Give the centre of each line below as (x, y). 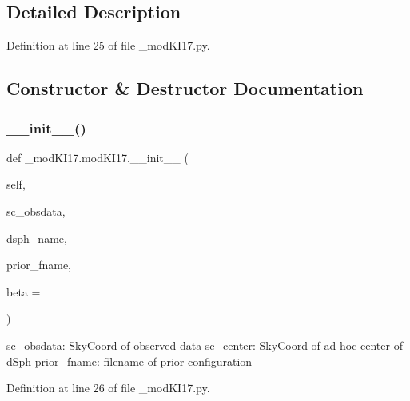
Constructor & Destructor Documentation (185, 88)
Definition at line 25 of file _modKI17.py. (108, 45)
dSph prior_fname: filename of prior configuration (129, 361)
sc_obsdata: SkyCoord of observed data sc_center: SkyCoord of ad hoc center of (205, 345)
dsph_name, (37, 238)
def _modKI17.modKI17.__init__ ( (98, 157)
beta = (24, 291)
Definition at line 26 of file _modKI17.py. (108, 388)
